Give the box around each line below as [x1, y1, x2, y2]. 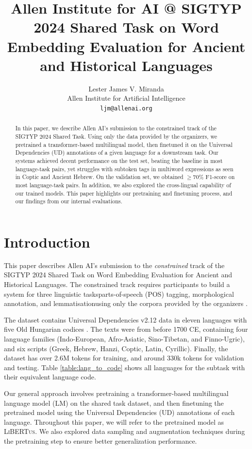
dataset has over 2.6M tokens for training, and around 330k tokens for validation [4, 353, 244, 363]
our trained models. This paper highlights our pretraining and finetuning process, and [15, 189, 233, 197]
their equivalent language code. [4, 372, 96, 382]
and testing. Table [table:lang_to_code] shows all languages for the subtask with [4, 362, 245, 372]
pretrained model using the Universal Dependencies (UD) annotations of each [4, 407, 235, 417]
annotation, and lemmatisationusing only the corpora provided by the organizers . [4, 298, 248, 308]
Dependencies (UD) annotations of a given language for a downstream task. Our [15, 148, 218, 157]
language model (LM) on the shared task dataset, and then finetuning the [4, 397, 224, 408]
